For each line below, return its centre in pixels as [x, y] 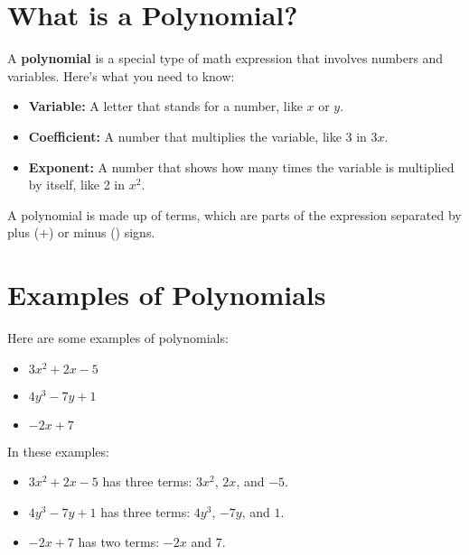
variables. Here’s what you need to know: [121, 75]
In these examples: [58, 451]
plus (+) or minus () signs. [81, 232]
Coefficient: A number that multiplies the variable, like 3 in [197, 136]
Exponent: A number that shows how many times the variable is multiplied [241, 166]
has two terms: [119, 542]
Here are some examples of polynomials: [118, 338]
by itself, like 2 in [77, 185]
